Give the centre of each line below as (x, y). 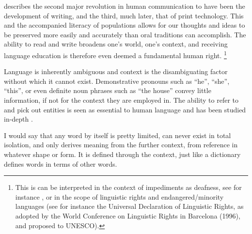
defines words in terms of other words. (61, 164)
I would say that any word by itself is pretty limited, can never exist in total (118, 135)
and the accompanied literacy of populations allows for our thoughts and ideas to (125, 25)
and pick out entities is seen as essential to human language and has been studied (125, 109)
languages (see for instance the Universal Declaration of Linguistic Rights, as (129, 206)
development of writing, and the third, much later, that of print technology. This (124, 15)
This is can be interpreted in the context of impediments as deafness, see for (128, 187)
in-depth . (18, 119)
